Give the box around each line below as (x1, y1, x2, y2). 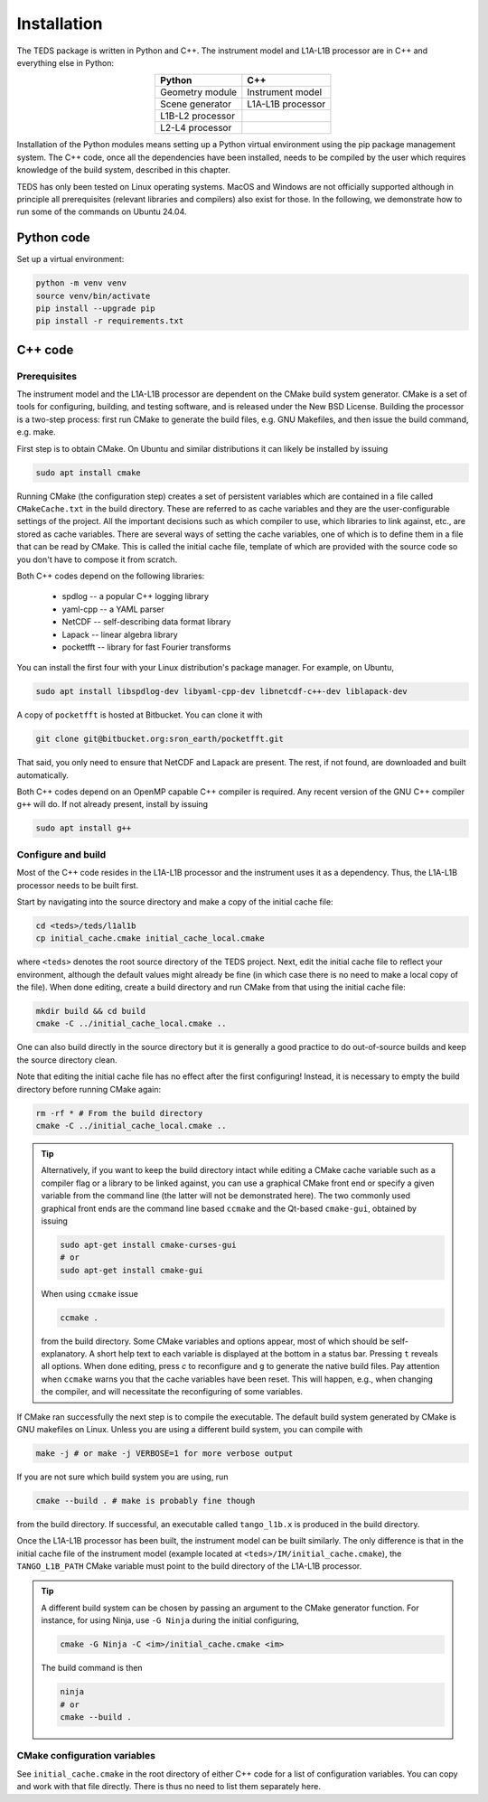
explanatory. (41, 1348, 88, 1359)
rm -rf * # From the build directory (35, 1108, 203, 1118)
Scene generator (159, 98, 232, 110)
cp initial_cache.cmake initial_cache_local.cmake (35, 934, 266, 943)
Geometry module (159, 86, 238, 99)
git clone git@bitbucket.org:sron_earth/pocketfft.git (35, 734, 284, 745)
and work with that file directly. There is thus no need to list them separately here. (16, 1781, 321, 1792)
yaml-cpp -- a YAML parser (61, 604, 164, 615)
